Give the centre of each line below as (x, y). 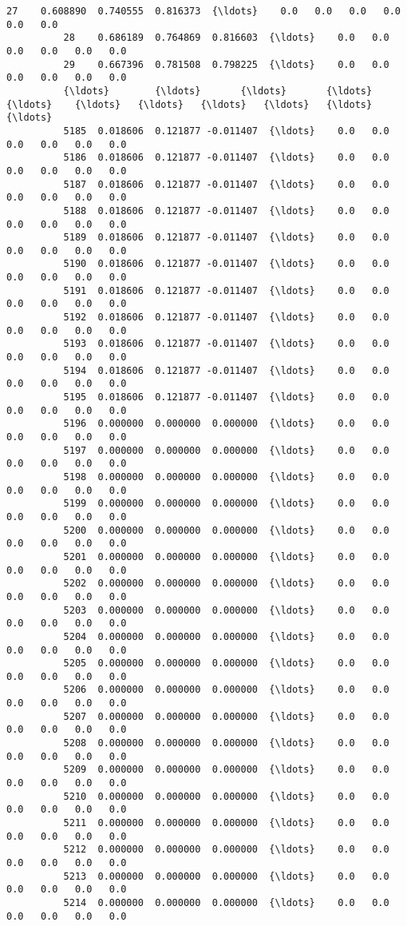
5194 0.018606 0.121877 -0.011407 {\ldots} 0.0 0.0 (226, 370)
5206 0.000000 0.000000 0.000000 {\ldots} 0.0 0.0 (226, 690)
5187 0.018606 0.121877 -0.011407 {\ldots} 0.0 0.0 (226, 184)
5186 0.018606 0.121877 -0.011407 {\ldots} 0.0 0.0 (226, 158)
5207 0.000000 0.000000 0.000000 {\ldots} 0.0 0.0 (226, 716)
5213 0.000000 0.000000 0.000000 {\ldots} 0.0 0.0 (226, 876)
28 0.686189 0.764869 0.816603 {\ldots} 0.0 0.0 (226, 38)
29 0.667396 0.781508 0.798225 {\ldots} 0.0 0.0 (226, 64)
